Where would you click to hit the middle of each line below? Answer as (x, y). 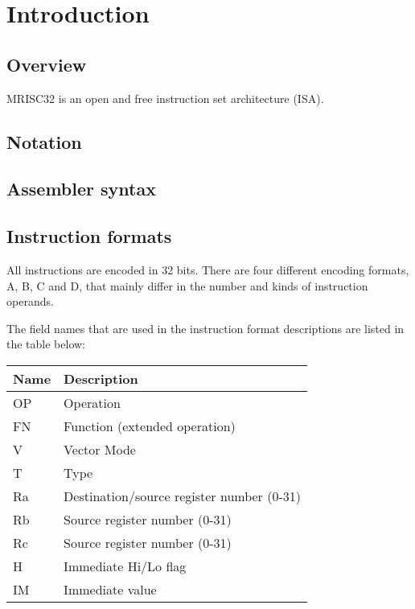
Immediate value (110, 589)
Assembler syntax (81, 189)
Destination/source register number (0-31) (182, 496)
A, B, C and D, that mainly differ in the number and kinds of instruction (187, 285)
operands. (30, 301)
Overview (47, 64)
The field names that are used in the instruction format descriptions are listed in (205, 328)
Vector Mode (100, 449)
